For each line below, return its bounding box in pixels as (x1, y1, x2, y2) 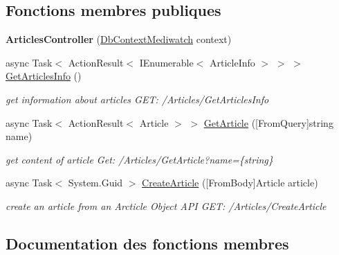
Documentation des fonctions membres (6, 232, 289, 254)
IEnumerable (139, 55, 194, 69)
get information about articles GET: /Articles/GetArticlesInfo (6, 91, 269, 106)
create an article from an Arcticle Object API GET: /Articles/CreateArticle (6, 198, 327, 213)
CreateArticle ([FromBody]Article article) (142, 175, 318, 190)
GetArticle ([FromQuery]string (203, 115, 333, 130)
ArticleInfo (210, 55, 255, 69)
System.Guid (68, 175, 123, 190)
